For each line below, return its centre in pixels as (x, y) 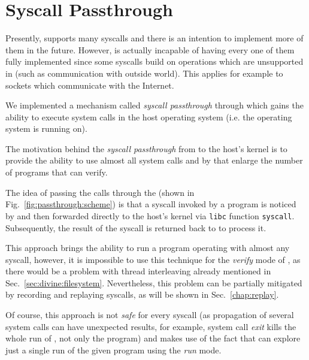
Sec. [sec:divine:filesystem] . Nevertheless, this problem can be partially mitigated (154, 282)
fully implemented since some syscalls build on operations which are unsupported (154, 61)
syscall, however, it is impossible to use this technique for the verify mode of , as (153, 259)
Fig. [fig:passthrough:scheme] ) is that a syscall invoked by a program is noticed (151, 204)
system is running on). (46, 128)
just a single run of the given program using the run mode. (113, 350)
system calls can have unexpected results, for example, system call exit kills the (151, 326)
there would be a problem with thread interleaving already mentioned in (138, 271)
